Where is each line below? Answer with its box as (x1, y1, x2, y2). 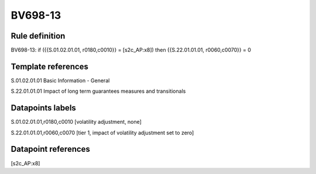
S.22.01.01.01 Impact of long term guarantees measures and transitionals (11, 88, 186, 95)
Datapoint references (11, 144, 91, 154)
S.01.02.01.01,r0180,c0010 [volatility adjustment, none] (11, 119, 142, 126)
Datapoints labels (11, 103, 76, 113)
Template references (11, 61, 89, 71)
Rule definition (11, 31, 66, 41)
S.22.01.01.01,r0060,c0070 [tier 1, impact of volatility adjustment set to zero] (11, 129, 194, 136)
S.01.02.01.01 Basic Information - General (11, 76, 110, 84)
